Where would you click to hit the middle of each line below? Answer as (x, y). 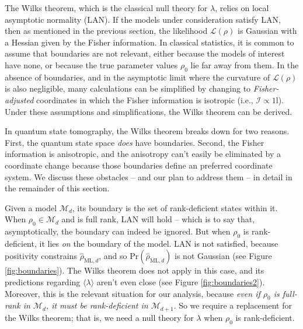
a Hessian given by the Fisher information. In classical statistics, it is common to (149, 42)
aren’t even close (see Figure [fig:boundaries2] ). (181, 282)
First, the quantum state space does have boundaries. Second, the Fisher (135, 142)
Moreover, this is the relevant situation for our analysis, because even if (133, 293)
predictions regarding (43, 282)
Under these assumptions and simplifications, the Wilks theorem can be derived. (149, 111)
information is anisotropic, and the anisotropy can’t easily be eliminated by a (143, 154)
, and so (113, 256)
